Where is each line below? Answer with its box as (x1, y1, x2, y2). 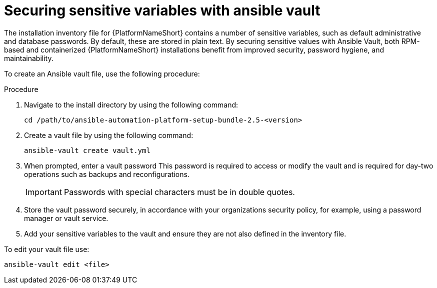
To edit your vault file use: (4, 244, 89, 253)
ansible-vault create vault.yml (24, 146, 150, 154)
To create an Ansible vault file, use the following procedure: (4, 69, 200, 78)
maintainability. (4, 53, 53, 62)
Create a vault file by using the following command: (24, 130, 193, 139)
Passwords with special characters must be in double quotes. (63, 186, 295, 197)
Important (25, 186, 62, 197)
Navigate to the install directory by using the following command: (24, 100, 238, 109)
